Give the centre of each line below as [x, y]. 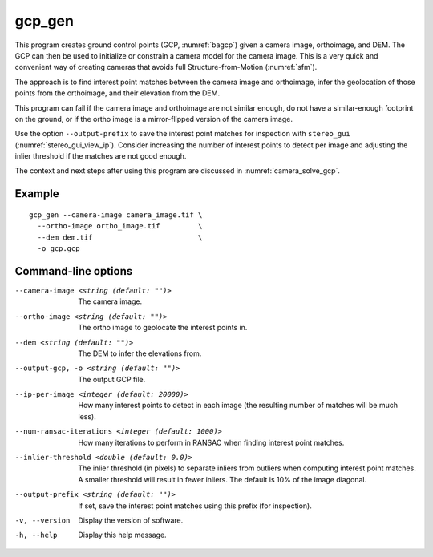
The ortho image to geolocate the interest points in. [163, 328]
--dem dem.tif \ [120, 237]
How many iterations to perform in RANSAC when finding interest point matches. [211, 442]
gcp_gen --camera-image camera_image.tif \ [116, 215]
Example [37, 194]
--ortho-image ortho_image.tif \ [120, 226]
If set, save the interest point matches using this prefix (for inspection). [195, 506]
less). [87, 416]
